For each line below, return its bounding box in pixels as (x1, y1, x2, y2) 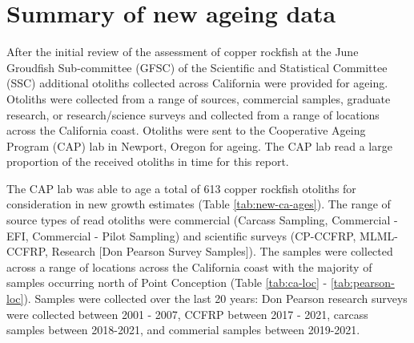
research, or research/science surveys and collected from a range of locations (6, 106, 380, 123)
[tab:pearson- (330, 274, 395, 291)
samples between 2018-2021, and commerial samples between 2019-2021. (6, 321, 360, 338)
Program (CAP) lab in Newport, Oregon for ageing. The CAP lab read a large (6, 137, 392, 154)
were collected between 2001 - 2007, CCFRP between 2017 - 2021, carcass (6, 305, 368, 322)
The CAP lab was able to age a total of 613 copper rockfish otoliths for (6, 180, 356, 196)
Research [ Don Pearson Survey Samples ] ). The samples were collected (51, 243, 393, 260)
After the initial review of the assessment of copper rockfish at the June (6, 43, 359, 60)
